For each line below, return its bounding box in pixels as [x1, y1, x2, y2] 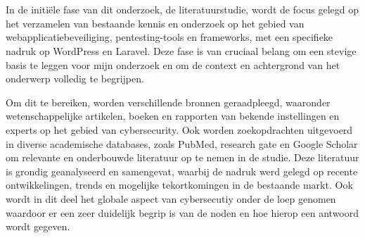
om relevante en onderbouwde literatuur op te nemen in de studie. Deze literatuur [6, 150, 359, 165]
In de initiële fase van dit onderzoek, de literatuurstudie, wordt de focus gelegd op [6, 2, 359, 17]
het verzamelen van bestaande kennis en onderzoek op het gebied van [6, 15, 305, 30]
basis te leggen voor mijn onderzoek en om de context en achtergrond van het [6, 57, 340, 72]
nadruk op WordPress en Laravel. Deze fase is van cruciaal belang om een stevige [6, 43, 357, 58]
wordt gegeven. [6, 219, 70, 234]
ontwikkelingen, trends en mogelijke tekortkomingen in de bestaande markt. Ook [6, 177, 353, 192]
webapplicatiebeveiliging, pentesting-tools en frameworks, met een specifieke [6, 30, 333, 44]
